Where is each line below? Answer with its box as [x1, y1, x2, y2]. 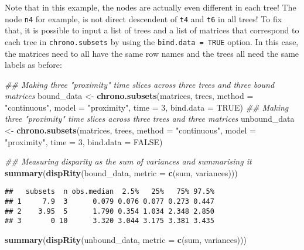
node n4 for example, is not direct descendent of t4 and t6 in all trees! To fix [5, 12, 282, 25]
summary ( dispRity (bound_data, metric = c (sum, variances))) [5, 166, 238, 179]
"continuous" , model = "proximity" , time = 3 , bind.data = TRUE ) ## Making [5, 101, 289, 113]
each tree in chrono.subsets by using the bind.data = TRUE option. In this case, [5, 35, 299, 47]
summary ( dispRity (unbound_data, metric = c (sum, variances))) [5, 234, 247, 246]
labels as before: [5, 59, 62, 71]
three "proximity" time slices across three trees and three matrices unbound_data [5, 112, 295, 125]
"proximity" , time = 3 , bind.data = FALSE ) [5, 135, 163, 148]
